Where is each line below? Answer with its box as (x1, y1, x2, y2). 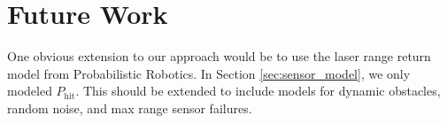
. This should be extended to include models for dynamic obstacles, (75, 81, 441, 100)
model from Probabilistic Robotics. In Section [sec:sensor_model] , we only (7, 64, 411, 82)
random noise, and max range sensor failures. (7, 98, 252, 117)
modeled (7, 81, 52, 100)
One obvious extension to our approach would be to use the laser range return (7, 47, 431, 65)
